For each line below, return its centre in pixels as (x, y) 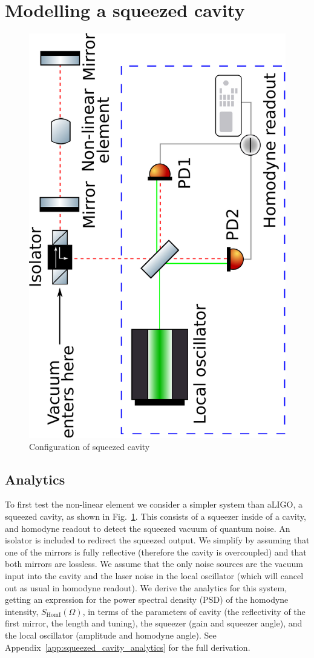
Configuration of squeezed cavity (90, 446)
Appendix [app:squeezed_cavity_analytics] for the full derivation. (128, 647)
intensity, (22, 611)
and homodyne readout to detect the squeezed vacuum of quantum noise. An (148, 528)
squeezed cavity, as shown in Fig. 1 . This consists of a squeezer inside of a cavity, (155, 516)
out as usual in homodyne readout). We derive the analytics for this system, (146, 587)
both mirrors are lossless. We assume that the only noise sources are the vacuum (154, 564)
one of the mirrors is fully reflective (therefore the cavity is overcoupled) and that (156, 552)
